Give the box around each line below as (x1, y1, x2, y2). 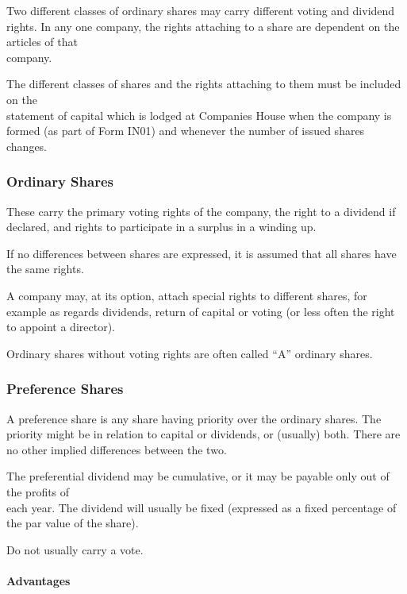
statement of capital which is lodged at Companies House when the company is (6, 106, 392, 123)
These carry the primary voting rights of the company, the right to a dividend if (6, 202, 396, 219)
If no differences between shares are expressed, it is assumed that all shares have (6, 245, 397, 261)
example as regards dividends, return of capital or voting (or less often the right (6, 303, 395, 319)
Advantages (6, 572, 71, 588)
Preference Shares (6, 379, 124, 399)
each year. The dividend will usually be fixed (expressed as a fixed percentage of (6, 499, 397, 515)
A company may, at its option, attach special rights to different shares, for (6, 287, 367, 303)
